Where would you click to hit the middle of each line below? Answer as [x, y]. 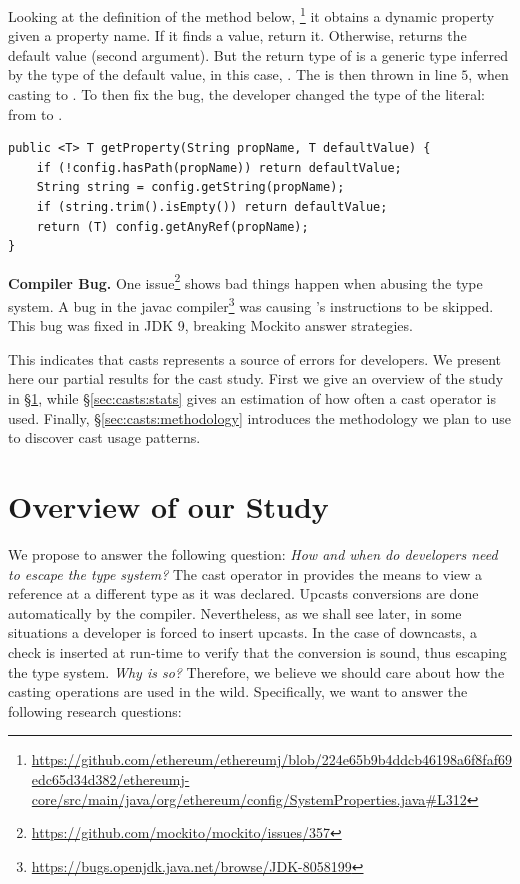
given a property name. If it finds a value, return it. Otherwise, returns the [237, 35]
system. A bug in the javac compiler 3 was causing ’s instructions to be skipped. [251, 304]
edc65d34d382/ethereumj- [110, 778]
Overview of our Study [168, 506]
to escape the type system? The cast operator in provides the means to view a [245, 573]
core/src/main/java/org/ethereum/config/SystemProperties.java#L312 [249, 798]
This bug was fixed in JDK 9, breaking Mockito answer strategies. [210, 325]
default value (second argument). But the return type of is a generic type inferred [258, 54]
